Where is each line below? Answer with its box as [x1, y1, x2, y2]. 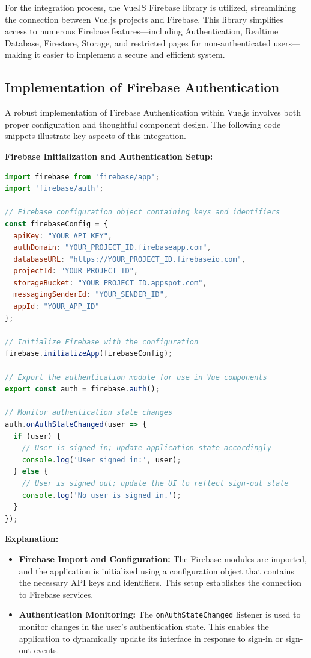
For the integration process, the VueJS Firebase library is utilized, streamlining [5, 1, 297, 13]
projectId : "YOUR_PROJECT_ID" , [13, 267, 138, 276]
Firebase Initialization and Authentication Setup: [5, 149, 213, 162]
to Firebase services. [19, 588, 94, 600]
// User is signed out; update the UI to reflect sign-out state [22, 479, 289, 488]
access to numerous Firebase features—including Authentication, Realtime [5, 25, 279, 37]
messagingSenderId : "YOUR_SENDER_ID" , [13, 290, 169, 299]
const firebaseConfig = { [5, 219, 108, 228]
